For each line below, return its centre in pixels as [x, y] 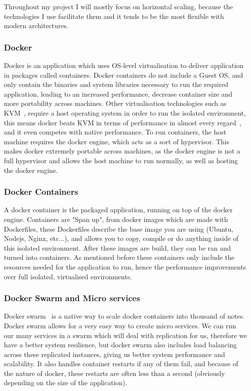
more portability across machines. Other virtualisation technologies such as [115, 103]
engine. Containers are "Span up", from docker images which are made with [116, 219]
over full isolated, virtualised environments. [68, 276]
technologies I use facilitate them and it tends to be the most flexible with [114, 16]
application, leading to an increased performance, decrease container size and [118, 93]
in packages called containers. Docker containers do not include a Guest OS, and [124, 75]
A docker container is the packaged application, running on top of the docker [118, 210]
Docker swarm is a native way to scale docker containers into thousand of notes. [124, 316]
